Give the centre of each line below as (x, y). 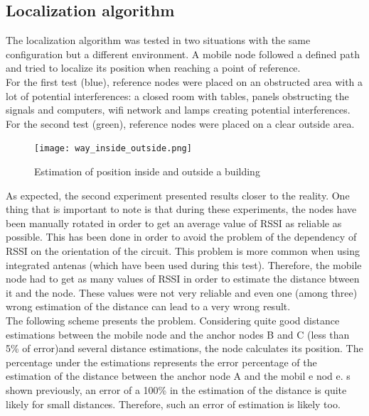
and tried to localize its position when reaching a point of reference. (153, 68)
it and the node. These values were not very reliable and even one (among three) (182, 292)
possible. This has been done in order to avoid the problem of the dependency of (181, 237)
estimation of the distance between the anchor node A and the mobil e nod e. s (178, 376)
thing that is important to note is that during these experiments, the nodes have (181, 209)
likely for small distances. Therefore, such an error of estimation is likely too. (173, 404)
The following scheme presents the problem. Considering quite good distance (173, 320)
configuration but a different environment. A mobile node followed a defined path (183, 54)
